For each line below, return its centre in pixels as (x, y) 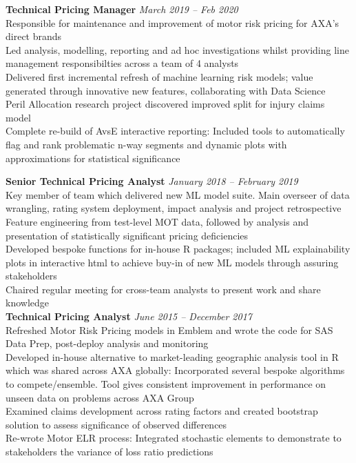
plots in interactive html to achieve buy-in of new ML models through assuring (172, 262)
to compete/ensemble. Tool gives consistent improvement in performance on (166, 384)
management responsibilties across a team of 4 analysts (122, 63)
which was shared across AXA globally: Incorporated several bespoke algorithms (175, 370)
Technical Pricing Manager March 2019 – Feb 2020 (122, 9)
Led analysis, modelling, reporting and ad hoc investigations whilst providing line (177, 49)
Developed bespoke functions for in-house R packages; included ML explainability (178, 249)
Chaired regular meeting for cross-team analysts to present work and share (163, 289)
